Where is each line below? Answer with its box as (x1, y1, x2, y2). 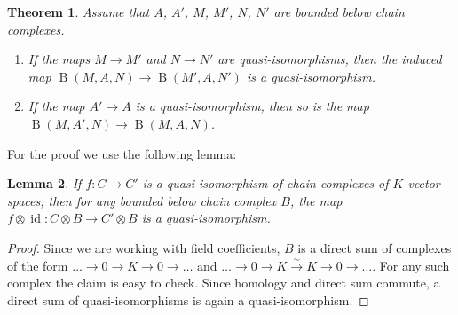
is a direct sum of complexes (297, 238, 452, 256)
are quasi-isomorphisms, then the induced (217, 50, 442, 68)
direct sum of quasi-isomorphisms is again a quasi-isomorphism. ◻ (7, 290, 369, 309)
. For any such (372, 256, 450, 274)
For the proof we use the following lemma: (7, 144, 237, 162)
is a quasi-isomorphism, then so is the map (135, 97, 369, 115)
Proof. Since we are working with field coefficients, (7, 238, 280, 256)
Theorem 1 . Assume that (7, 3, 150, 20)
